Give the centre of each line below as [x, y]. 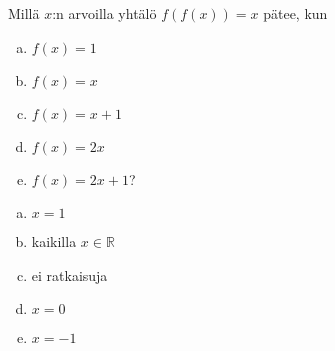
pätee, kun [295, 13]
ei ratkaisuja [69, 274]
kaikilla [54, 241]
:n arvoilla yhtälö [104, 13]
